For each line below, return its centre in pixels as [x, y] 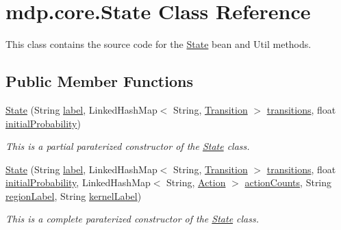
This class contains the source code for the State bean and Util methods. [159, 44]
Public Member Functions [99, 81]
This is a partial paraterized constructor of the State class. [128, 146]
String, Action [196, 182]
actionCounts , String [288, 182]
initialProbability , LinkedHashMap [78, 182]
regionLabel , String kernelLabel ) [74, 195]
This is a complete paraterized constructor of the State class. [132, 219]
